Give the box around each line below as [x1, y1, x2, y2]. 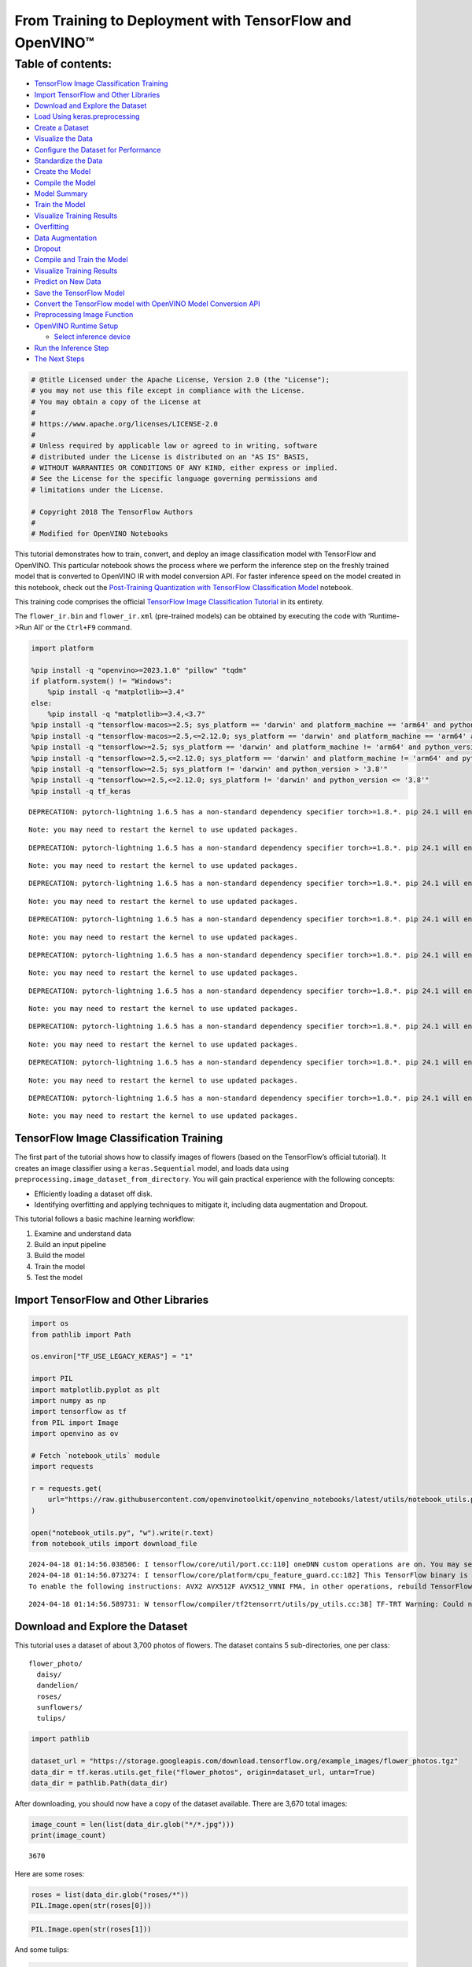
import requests [31, 1462, 94, 1471]
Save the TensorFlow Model [34, 288, 125, 297]
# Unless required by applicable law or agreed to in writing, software [31, 441, 318, 450]
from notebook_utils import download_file [31, 1539, 197, 1548]
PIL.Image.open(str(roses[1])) [31, 1925, 153, 1933]
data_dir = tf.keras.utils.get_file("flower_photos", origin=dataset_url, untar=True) [31, 1767, 376, 1777]
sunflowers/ [36, 1703, 83, 1712]
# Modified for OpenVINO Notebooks [31, 530, 168, 538]
